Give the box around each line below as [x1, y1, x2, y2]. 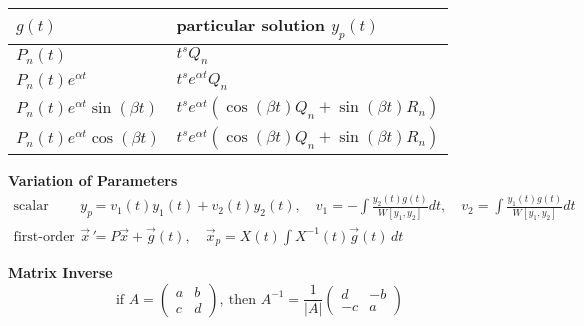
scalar [13, 199, 49, 214]
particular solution [176, 13, 326, 36]
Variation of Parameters [8, 170, 178, 191]
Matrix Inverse [8, 262, 113, 283]
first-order [13, 229, 75, 244]
